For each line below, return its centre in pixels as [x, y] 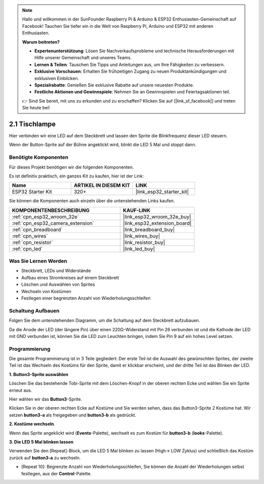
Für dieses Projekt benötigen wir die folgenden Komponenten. [71, 167]
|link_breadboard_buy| [149, 230]
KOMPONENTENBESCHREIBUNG [51, 210]
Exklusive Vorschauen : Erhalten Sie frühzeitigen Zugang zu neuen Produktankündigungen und [131, 71]
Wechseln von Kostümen [46, 291]
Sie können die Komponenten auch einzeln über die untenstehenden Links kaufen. [92, 201]
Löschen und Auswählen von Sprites [58, 284]
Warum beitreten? [41, 42]
